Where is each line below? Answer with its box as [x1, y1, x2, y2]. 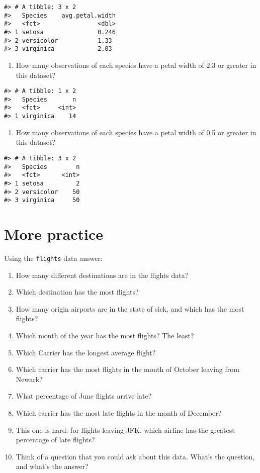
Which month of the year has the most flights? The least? [16, 330, 194, 341]
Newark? [16, 373, 43, 384]
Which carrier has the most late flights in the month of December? [16, 408, 222, 418]
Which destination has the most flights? [16, 287, 139, 297]
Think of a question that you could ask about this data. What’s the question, [16, 451, 255, 461]
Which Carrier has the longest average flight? [16, 347, 156, 357]
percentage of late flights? [16, 434, 95, 445]
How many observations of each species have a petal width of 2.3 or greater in [16, 59, 256, 70]
